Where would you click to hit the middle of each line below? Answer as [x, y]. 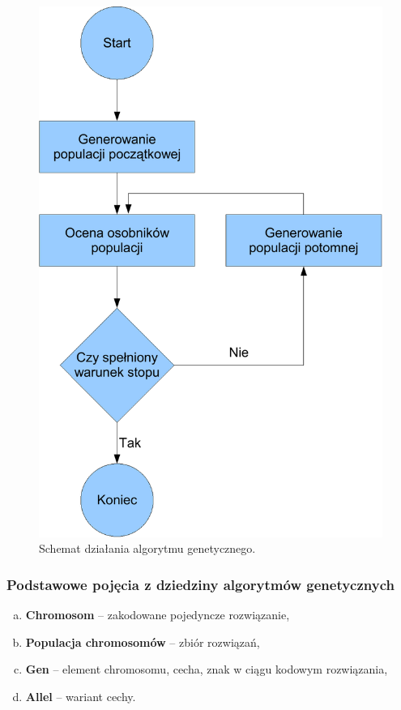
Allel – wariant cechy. [81, 697]
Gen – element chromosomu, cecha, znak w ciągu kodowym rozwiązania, [207, 669]
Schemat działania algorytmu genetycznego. [147, 548]
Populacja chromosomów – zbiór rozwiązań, [143, 642]
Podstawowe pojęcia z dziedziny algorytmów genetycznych [200, 584]
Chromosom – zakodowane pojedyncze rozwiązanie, [158, 615]
